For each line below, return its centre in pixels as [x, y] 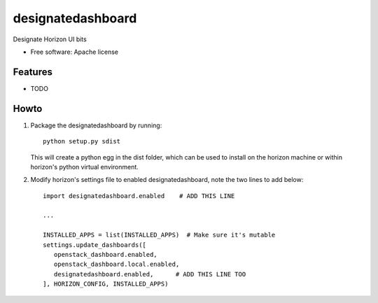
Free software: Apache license [75, 52]
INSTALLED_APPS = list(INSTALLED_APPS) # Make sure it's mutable [159, 235]
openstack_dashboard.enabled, [105, 255]
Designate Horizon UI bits [50, 39]
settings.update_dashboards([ [95, 245]
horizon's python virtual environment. [85, 167]
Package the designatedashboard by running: [96, 125]
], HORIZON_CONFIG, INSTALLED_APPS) [106, 284]
